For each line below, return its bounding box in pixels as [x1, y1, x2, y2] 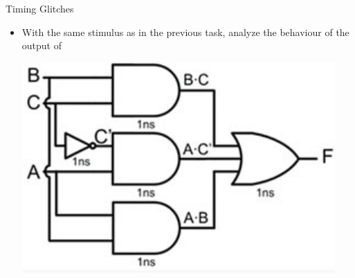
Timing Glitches [6, 1, 74, 15]
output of [21, 38, 62, 53]
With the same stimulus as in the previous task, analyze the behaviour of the [21, 24, 349, 39]
